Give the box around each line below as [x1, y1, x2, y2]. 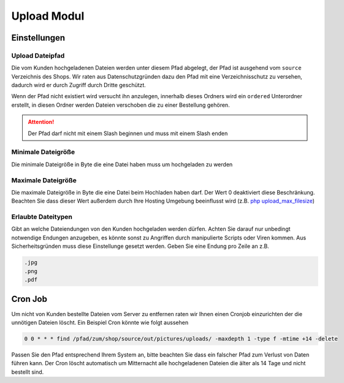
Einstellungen [11, 33, 66, 43]
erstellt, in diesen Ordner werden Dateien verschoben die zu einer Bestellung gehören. [11, 101, 230, 109]
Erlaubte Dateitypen [11, 212, 73, 221]
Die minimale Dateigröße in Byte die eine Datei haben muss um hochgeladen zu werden [11, 160, 233, 168]
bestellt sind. [11, 368, 44, 376]
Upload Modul [11, 9, 85, 23]
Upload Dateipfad [11, 51, 65, 60]
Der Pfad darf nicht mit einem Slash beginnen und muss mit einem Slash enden [28, 130, 228, 137]
